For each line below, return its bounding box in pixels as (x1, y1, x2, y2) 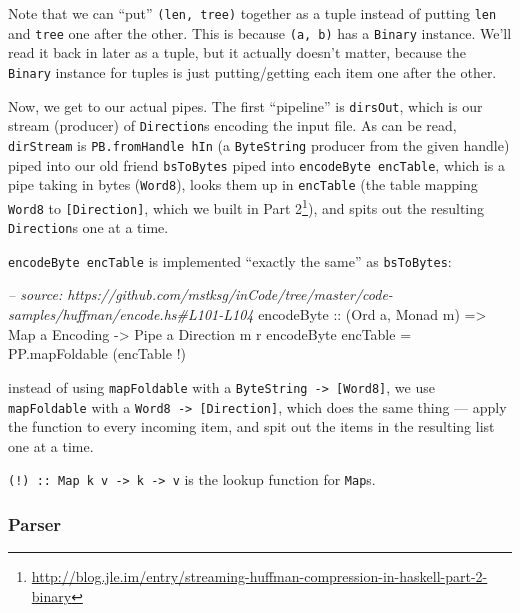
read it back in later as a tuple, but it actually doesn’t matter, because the (8, 42, 467, 63)
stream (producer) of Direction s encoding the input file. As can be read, (8, 115, 457, 136)
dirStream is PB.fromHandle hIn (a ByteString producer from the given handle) (8, 134, 510, 155)
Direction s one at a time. (8, 217, 169, 238)
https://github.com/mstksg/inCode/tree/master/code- (67, 284, 393, 305)
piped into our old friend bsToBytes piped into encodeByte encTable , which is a (8, 154, 506, 175)
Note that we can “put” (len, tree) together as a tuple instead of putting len (8, 3, 497, 23)
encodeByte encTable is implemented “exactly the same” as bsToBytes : (8, 250, 452, 271)
